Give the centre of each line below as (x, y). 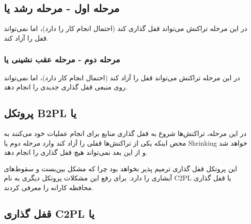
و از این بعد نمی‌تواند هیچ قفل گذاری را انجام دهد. (76, 152)
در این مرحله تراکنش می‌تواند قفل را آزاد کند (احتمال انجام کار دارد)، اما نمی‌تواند (122, 77)
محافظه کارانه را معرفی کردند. (49, 187)
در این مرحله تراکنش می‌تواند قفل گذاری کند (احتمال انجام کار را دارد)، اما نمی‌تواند (126, 28)
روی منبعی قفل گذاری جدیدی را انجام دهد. (66, 87)
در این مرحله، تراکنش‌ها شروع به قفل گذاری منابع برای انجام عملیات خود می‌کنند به (125, 133)
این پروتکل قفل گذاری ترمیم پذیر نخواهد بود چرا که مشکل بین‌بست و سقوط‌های (121, 168)
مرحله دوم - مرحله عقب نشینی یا (62, 59)
